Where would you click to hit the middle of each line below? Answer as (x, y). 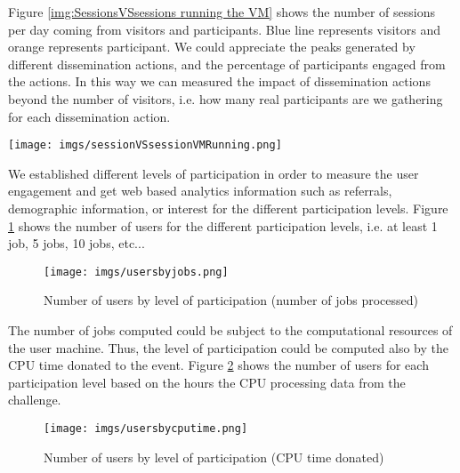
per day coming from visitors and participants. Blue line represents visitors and (224, 29)
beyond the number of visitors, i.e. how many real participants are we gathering (226, 98)
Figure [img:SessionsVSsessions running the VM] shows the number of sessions (222, 12)
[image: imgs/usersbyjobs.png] (136, 272)
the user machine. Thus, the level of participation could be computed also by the (228, 347)
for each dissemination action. (89, 116)
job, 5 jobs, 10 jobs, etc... (77, 243)
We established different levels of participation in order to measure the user (214, 173)
